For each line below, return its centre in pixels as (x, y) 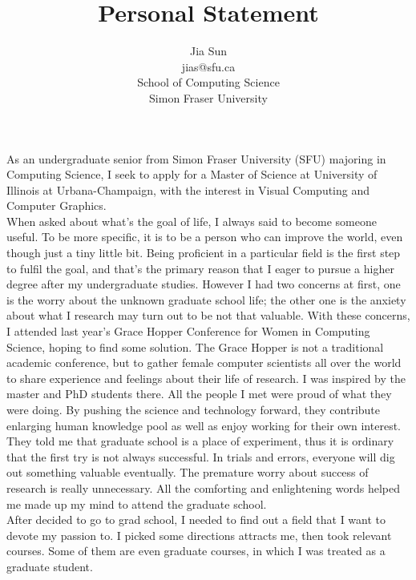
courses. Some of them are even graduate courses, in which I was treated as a (196, 551)
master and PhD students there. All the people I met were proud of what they (199, 394)
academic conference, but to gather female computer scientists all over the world (204, 362)
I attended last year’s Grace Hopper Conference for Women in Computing (188, 331)
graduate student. (50, 566)
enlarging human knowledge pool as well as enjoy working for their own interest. (204, 425)
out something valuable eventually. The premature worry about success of (188, 472)
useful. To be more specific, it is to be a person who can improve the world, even (205, 237)
